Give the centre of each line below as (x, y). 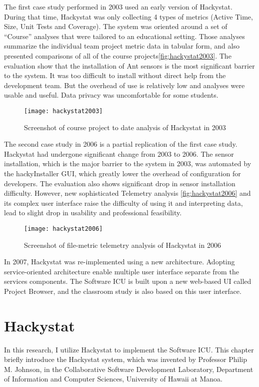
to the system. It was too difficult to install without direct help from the (115, 75)
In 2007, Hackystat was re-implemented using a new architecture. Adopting (119, 262)
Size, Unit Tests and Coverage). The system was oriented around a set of (116, 26)
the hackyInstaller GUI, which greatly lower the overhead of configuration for (122, 173)
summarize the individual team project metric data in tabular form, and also (122, 46)
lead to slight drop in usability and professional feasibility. (93, 213)
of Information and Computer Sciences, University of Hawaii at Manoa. (113, 379)
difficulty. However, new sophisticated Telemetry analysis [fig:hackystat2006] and (127, 193)
